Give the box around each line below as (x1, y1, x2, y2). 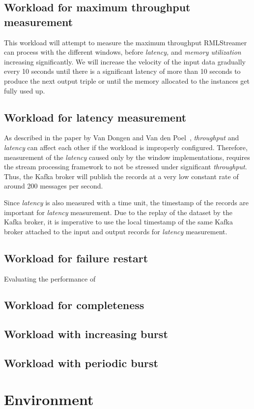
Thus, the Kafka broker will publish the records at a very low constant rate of (4, 171, 239, 181)
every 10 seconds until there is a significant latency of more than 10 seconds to (4, 66, 241, 76)
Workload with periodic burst (4, 355, 158, 371)
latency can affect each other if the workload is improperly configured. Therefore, (4, 142, 248, 152)
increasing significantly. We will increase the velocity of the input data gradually (4, 56, 246, 66)
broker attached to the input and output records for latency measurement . (4, 226, 227, 236)
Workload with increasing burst (4, 326, 168, 342)
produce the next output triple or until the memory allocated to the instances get (4, 75, 250, 86)
